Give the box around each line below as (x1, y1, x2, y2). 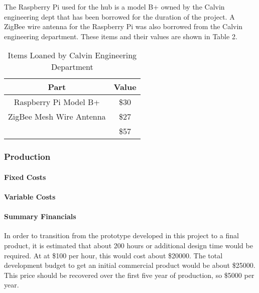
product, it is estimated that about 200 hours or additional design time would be (4, 240, 253, 250)
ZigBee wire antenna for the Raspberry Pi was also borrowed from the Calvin (4, 21, 243, 32)
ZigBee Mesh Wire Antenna (8, 111, 106, 123)
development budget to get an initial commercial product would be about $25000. (4, 260, 255, 270)
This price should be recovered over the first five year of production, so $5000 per (4, 269, 254, 280)
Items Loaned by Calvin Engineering (8, 49, 137, 61)
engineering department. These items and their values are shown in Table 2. (4, 31, 237, 41)
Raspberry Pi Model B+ (14, 96, 100, 108)
